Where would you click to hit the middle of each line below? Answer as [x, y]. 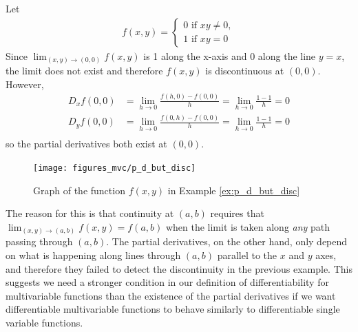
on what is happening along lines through [93, 255]
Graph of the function [79, 190]
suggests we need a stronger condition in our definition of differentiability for [167, 282]
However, [25, 84]
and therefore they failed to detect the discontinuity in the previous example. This [179, 268]
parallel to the [247, 255]
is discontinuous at [245, 71]
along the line [287, 55]
